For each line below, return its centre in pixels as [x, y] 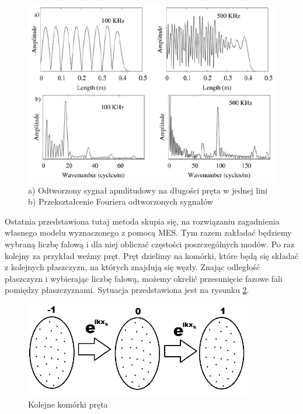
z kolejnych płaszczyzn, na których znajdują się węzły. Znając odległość [133, 267]
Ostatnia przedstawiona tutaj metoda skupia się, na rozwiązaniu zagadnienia [142, 221]
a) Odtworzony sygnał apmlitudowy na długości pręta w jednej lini [148, 190]
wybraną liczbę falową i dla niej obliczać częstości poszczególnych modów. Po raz [150, 244]
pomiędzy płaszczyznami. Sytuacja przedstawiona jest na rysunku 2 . [127, 290]
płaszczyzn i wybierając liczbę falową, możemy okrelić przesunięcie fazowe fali [144, 278]
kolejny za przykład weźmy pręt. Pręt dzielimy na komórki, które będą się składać [152, 255]
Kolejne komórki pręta [68, 404]
